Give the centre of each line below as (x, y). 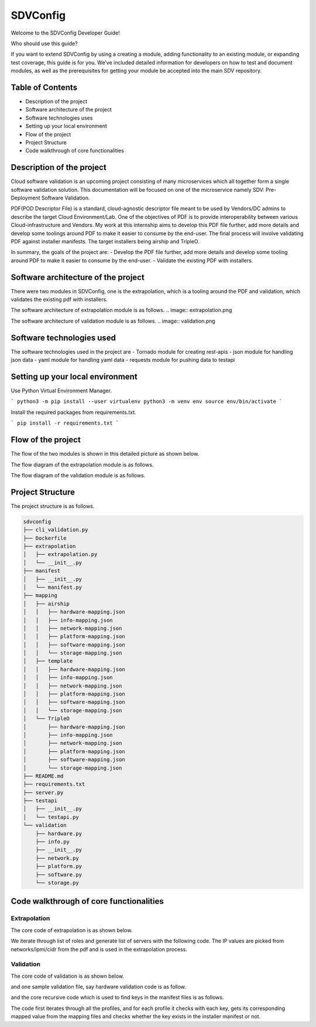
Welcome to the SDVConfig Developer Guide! (65, 33)
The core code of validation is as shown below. (68, 976)
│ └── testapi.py (51, 817)
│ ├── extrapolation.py (60, 555)
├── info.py (53, 842)
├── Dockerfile (45, 538)
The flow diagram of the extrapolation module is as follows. (82, 465)
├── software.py (59, 875)
